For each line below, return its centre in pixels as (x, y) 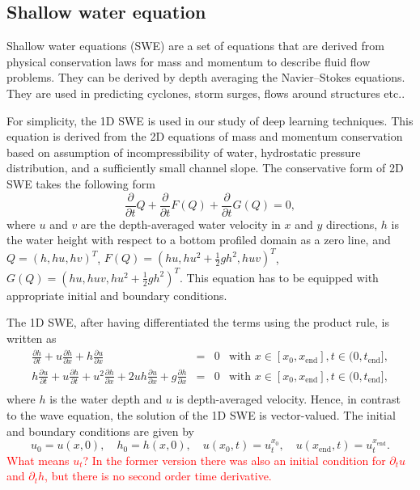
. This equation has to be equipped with (279, 277)
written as (32, 338)
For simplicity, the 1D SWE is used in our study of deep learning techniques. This (210, 120)
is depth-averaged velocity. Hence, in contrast (288, 399)
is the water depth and (106, 399)
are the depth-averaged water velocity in (180, 224)
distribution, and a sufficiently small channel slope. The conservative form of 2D (205, 168)
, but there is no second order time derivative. (158, 476)
